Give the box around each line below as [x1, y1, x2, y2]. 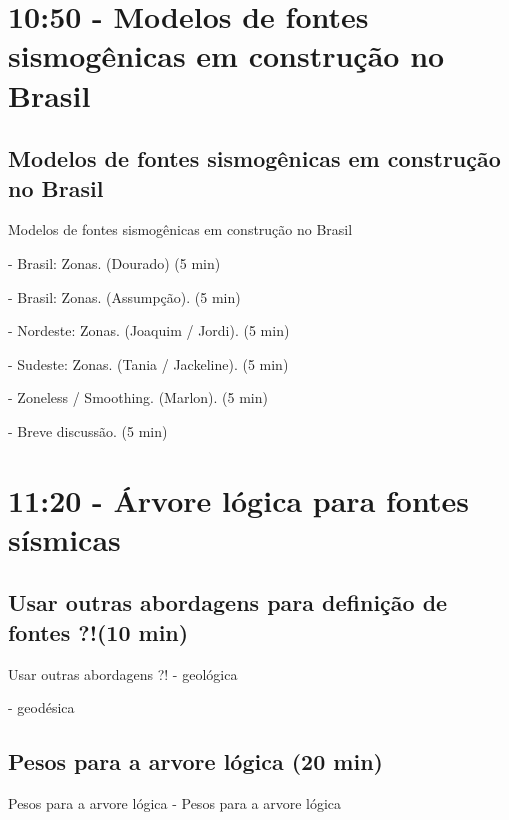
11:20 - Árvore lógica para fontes [8, 479, 469, 520]
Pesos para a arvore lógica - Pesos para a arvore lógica [8, 793, 342, 814]
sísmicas [8, 518, 121, 559]
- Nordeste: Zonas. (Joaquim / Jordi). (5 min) [8, 320, 290, 341]
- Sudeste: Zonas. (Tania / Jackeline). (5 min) [8, 353, 289, 374]
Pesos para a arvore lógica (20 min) [8, 746, 383, 777]
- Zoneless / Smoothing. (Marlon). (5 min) [8, 387, 268, 408]
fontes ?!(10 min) [8, 616, 189, 647]
